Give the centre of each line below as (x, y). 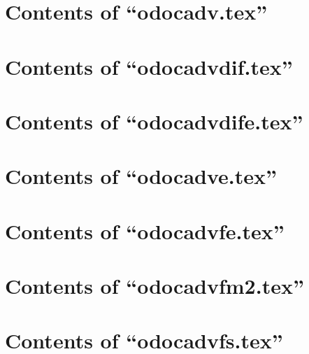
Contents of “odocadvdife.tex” (154, 121)
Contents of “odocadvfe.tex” (145, 231)
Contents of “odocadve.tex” (141, 176)
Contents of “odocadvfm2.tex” (154, 286)
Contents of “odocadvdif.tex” (149, 66)
